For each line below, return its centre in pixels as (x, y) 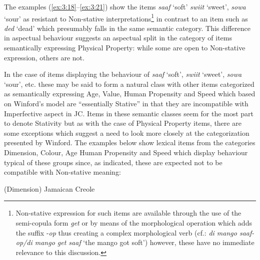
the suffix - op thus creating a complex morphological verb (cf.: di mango (126, 232)
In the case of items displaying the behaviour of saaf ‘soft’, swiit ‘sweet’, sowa (123, 74)
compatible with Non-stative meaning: (62, 172)
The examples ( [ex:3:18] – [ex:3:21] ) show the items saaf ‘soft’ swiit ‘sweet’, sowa (125, 6)
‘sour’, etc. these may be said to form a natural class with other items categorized (129, 84)
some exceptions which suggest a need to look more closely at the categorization (127, 132)
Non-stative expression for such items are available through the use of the (128, 213)
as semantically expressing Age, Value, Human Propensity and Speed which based (130, 94)
